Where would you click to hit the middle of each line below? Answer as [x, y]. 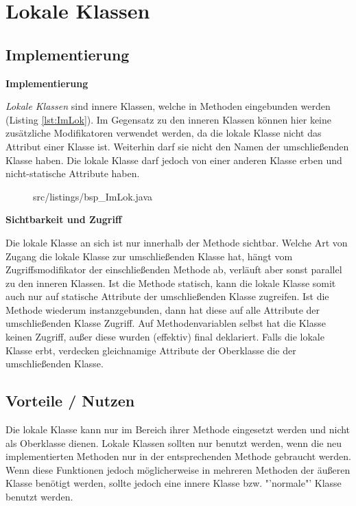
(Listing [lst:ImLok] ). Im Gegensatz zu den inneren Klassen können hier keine [168, 119]
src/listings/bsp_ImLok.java [93, 196]
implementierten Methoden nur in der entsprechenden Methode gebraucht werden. [178, 456]
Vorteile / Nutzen [70, 401]
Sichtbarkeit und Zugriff [64, 219]
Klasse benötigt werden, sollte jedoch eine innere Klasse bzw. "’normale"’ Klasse [174, 483]
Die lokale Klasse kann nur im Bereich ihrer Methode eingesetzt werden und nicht [178, 429]
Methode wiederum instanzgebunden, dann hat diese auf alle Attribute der [163, 309]
